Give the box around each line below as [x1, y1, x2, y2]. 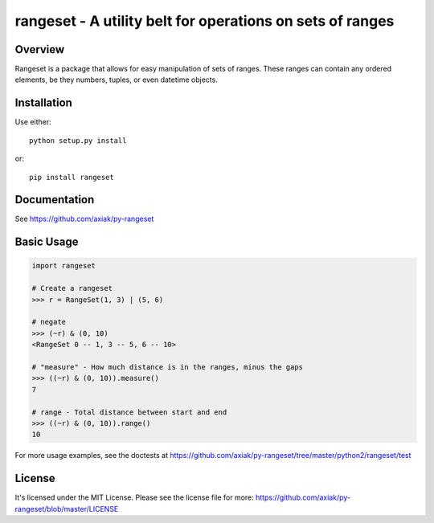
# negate [31, 317, 67, 327]
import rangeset [31, 261, 96, 271]
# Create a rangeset [31, 284, 113, 293]
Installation [14, 96, 72, 110]
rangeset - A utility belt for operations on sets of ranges [14, 12, 395, 30]
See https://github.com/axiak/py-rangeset [14, 214, 154, 224]
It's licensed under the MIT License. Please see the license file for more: [14, 492, 255, 502]
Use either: [14, 117, 51, 127]
